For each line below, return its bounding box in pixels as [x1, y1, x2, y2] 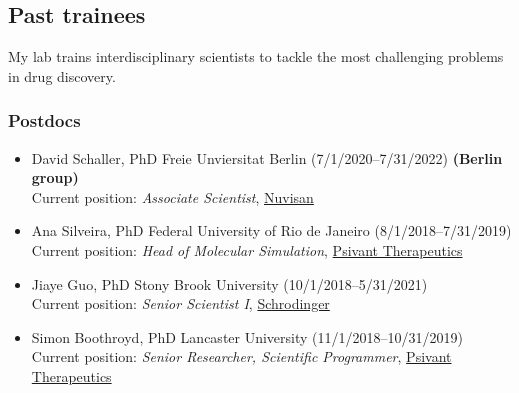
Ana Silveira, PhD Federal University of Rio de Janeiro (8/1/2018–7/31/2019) [31, 220, 512, 241]
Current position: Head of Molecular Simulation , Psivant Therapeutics [31, 239, 463, 260]
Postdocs [8, 108, 81, 133]
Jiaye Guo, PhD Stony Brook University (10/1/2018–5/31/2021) [31, 273, 428, 294]
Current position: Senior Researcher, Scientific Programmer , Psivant [31, 346, 452, 367]
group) [31, 167, 79, 188]
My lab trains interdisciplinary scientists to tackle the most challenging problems [8, 46, 504, 67]
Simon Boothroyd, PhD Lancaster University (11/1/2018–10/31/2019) [31, 326, 463, 347]
